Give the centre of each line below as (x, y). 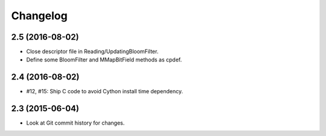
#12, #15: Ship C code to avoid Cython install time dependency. (105, 91)
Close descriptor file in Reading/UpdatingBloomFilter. (92, 52)
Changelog (39, 16)
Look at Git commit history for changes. (75, 123)
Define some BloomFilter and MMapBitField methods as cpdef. (104, 60)
